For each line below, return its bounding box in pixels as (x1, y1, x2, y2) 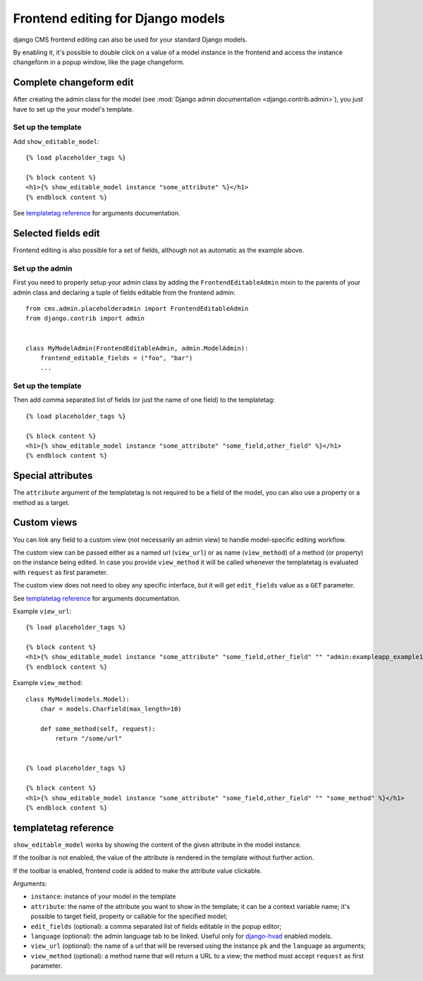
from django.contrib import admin (25, 314, 145, 323)
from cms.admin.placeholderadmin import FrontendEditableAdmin (25, 304, 249, 312)
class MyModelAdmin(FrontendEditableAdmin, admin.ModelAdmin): (25, 344, 249, 352)
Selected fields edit (13, 227, 100, 239)
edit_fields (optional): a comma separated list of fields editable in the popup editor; (30, 922, 282, 930)
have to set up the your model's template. (13, 105, 134, 113)
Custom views (13, 516, 78, 529)
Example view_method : (13, 679, 83, 687)
